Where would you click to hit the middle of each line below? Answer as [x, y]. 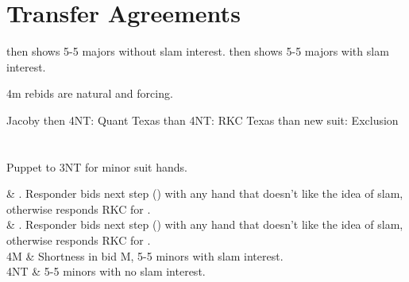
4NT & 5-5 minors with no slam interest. [106, 271]
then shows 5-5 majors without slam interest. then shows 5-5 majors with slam [198, 51]
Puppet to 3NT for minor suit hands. [97, 166]
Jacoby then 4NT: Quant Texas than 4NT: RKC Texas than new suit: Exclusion [203, 120]
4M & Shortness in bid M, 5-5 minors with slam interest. [145, 255]
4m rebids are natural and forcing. [90, 93]
